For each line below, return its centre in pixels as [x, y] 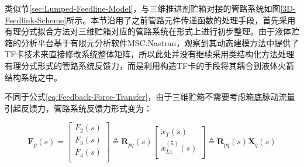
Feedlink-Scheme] [36, 20]
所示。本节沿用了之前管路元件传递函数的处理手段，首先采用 [181, 20]
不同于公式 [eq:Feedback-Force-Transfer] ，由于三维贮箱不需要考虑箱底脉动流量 [150, 97]
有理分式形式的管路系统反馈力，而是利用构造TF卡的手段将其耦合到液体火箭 [150, 65]
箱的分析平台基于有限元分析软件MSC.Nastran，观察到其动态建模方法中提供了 [152, 42]
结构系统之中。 [33, 77]
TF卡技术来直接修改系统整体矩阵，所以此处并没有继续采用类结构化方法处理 [150, 54]
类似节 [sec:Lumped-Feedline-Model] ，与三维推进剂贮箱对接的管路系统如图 [143, 8]
